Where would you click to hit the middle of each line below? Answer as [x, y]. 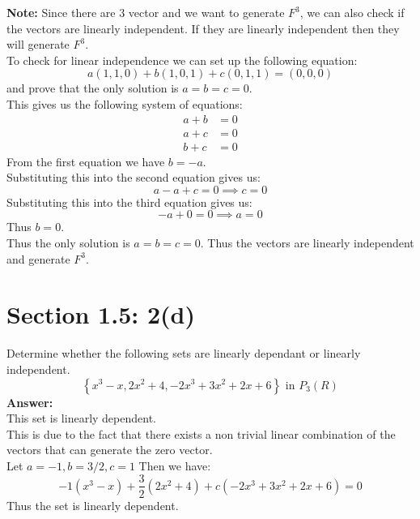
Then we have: [175, 465]
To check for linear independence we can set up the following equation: [182, 60]
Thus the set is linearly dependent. [93, 505]
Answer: [30, 402]
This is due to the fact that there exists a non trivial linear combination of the [201, 433]
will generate [38, 44]
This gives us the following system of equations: [125, 103]
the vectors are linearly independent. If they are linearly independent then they [203, 28]
